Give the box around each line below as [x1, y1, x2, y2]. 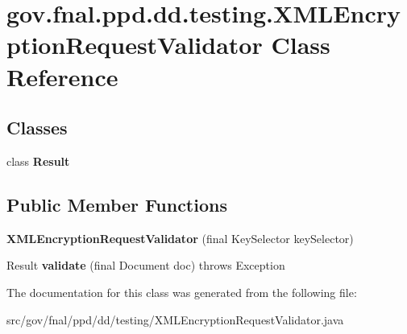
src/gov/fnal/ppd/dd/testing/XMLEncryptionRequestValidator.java [6, 311, 344, 328]
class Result [6, 152, 70, 169]
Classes [6, 115, 68, 140]
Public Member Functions [6, 192, 227, 216]
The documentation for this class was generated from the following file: [6, 283, 357, 300]
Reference [6, 60, 118, 93]
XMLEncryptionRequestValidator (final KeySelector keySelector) [6, 229, 354, 246]
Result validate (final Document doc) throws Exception [6, 257, 285, 274]
